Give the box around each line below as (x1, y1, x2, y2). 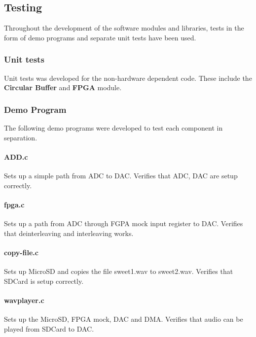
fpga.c (4, 199, 25, 209)
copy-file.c (4, 247, 38, 257)
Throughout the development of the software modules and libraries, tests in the (4, 23, 244, 33)
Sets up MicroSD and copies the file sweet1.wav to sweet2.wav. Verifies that (4, 266, 233, 276)
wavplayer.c (4, 295, 44, 305)
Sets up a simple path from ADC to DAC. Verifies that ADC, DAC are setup (4, 170, 238, 180)
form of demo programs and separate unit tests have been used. (4, 32, 196, 42)
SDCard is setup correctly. (4, 275, 84, 286)
